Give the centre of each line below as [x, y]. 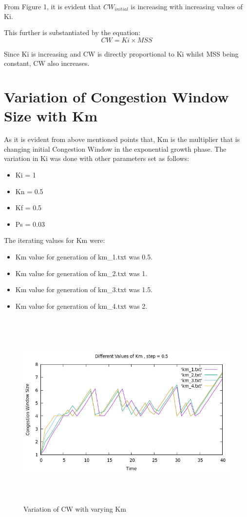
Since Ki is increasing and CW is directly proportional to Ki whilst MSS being [121, 53]
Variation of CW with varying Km [75, 508]
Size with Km [51, 116]
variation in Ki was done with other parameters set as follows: [97, 158]
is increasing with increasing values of [187, 6]
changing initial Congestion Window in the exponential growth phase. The [115, 149]
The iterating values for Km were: [55, 240]
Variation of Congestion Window [116, 97]
